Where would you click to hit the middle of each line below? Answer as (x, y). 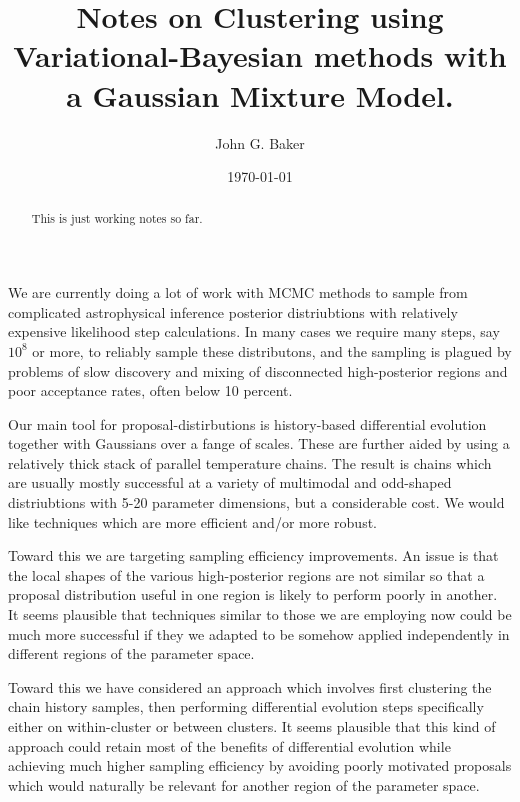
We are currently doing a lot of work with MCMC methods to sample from (238, 292)
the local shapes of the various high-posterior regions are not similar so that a (246, 574)
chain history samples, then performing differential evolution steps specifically (246, 706)
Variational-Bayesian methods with (260, 55)
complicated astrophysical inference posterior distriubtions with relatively (233, 311)
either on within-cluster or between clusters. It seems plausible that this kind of (252, 726)
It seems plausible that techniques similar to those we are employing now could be (260, 614)
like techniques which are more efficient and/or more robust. (192, 521)
